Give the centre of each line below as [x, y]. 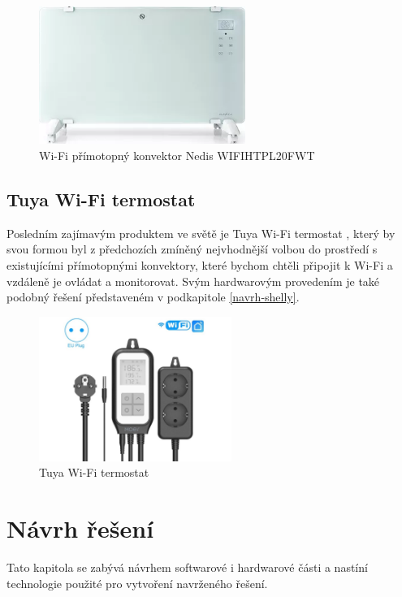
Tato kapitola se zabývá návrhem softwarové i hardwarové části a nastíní [187, 567]
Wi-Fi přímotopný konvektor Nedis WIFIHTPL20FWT [177, 155]
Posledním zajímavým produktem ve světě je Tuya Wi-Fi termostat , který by [201, 233]
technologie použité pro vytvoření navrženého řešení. [137, 583]
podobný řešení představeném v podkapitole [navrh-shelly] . [153, 297]
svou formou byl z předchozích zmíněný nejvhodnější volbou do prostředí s [192, 249]
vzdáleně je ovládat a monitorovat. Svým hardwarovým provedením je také [193, 281]
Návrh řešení [80, 528]
